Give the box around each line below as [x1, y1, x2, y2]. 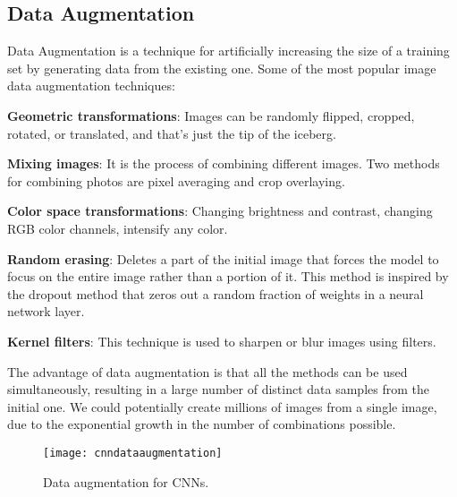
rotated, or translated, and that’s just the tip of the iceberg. [7, 124, 336, 142]
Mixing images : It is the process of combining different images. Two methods [7, 154, 440, 173]
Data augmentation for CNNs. [43, 472, 209, 491]
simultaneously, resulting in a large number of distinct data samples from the [7, 380, 429, 398]
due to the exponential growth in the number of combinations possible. [7, 415, 396, 433]
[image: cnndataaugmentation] [43, 446, 223, 459]
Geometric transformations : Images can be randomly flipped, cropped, [7, 106, 415, 124]
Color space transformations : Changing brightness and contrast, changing [7, 201, 433, 220]
